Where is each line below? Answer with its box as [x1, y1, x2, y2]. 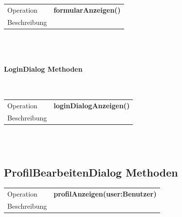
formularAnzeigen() [54, 4, 121, 15]
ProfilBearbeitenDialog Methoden [4, 164, 178, 179]
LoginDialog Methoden [4, 64, 83, 74]
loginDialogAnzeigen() [54, 100, 130, 111]
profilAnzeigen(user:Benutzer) [54, 189, 157, 199]
